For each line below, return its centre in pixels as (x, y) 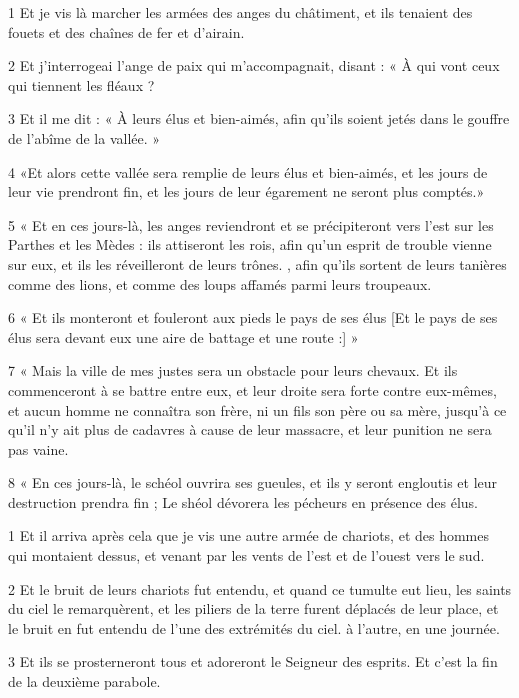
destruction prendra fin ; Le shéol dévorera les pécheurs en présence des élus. (243, 501)
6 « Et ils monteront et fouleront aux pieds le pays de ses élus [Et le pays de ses (253, 317)
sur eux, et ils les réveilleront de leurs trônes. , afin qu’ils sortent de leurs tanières (257, 263)
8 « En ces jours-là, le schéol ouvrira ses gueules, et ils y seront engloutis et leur (253, 482)
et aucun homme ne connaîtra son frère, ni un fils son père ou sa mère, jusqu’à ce (257, 409)
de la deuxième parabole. (84, 681)
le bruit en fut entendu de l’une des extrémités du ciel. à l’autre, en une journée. (254, 627)
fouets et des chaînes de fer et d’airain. (126, 31)
